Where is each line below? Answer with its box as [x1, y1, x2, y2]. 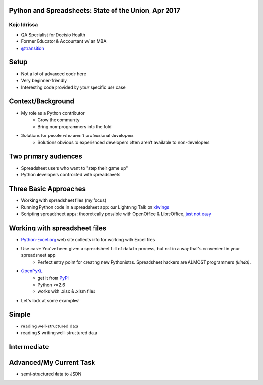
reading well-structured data [21, 323, 79, 329]
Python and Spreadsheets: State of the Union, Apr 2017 [9, 6, 180, 15]
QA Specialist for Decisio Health [21, 32, 85, 38]
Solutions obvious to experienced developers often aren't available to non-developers [38, 139, 210, 145]
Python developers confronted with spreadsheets [21, 172, 121, 177]
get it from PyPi [38, 275, 69, 281]
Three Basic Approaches [9, 184, 86, 192]
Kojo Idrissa [9, 21, 38, 28]
